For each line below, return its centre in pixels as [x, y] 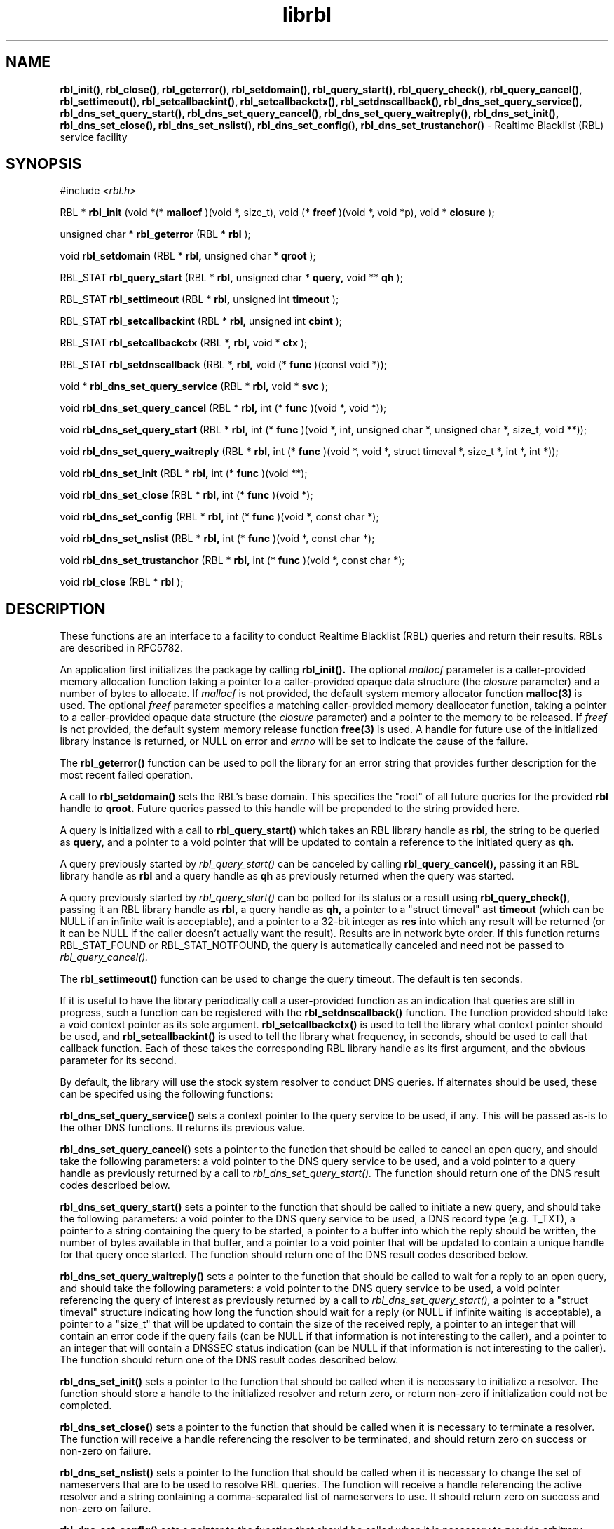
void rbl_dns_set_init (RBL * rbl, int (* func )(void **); [184, 473]
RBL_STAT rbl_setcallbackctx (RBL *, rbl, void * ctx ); [184, 343]
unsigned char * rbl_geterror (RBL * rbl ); [155, 234]
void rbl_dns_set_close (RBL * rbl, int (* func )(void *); [186, 495]
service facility [94, 137]
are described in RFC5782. [121, 648]
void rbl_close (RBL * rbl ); [122, 582]
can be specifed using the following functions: [166, 1094]
